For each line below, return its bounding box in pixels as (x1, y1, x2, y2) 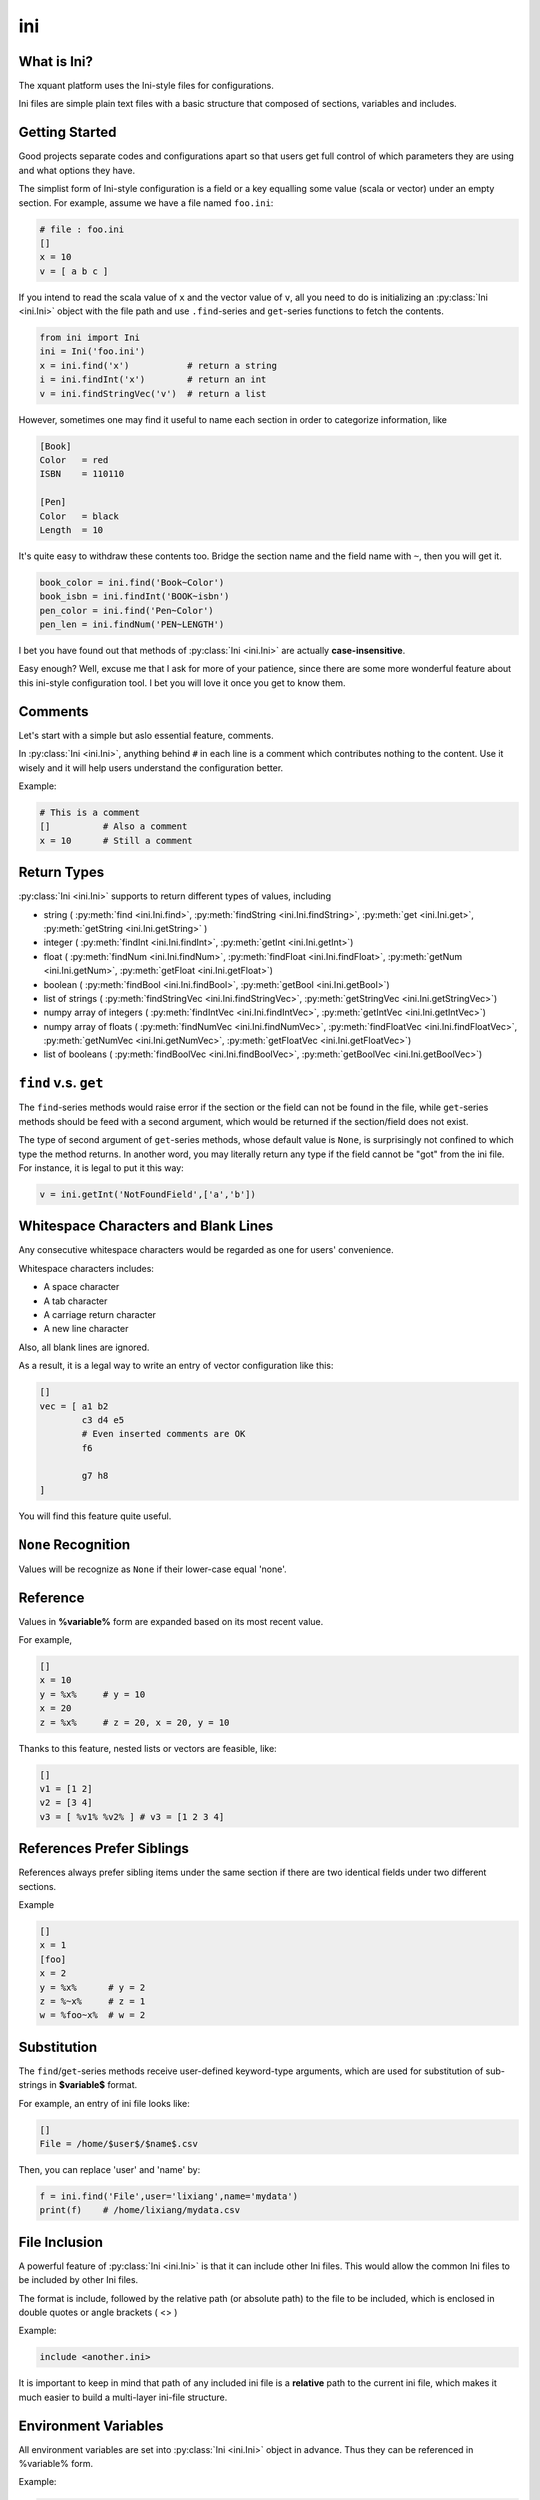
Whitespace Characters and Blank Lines (18, 1218, 274, 1235)
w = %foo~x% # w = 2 (39, 2010, 146, 2021)
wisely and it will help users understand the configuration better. (18, 761, 284, 774)
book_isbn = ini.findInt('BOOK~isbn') (39, 591, 230, 602)
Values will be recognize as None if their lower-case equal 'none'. (18, 1563, 287, 1575)
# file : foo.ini (39, 223, 125, 235)
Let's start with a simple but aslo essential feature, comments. (18, 729, 274, 741)
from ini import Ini (39, 332, 140, 344)
